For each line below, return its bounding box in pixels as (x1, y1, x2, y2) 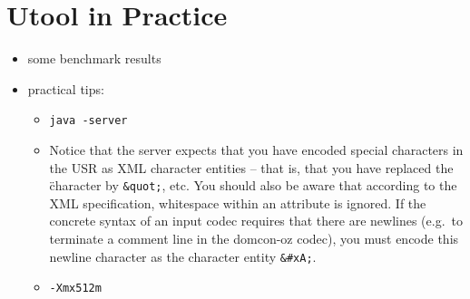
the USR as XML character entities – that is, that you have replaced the (49, 158, 454, 177)
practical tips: (27, 79, 104, 98)
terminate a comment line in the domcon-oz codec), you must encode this (49, 229, 459, 247)
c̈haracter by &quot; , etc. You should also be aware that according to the (49, 176, 457, 195)
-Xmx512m (49, 282, 102, 295)
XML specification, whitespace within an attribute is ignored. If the (49, 193, 426, 212)
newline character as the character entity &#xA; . (49, 246, 317, 265)
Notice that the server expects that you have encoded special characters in (49, 140, 464, 159)
